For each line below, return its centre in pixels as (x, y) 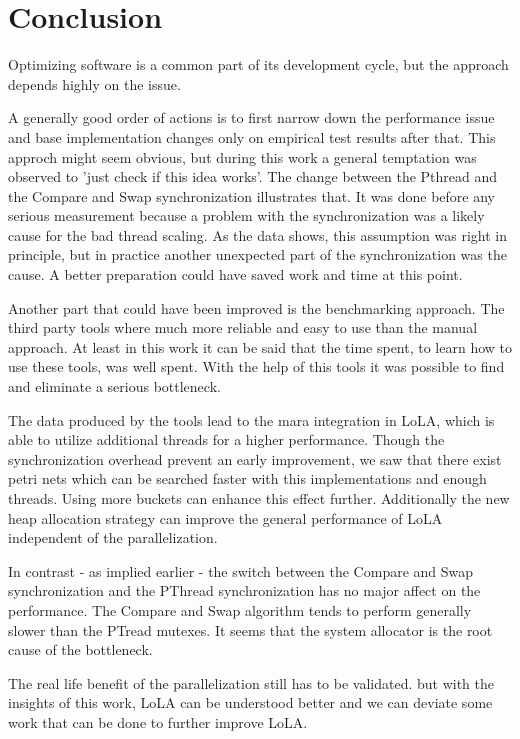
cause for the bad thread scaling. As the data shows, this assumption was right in (257, 234)
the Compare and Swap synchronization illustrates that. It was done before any (251, 195)
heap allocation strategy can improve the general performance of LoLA (225, 517)
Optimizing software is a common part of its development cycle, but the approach (258, 64)
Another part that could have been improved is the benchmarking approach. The (256, 307)
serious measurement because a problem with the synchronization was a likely (246, 215)
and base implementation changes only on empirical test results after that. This (252, 136)
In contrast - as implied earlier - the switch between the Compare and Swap (241, 570)
